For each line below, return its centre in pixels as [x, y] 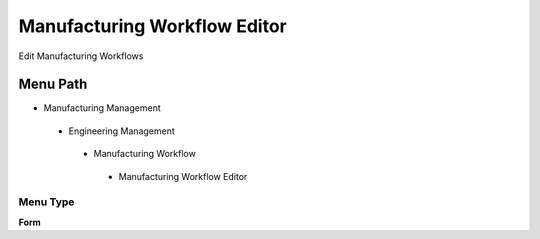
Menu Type [46, 202]
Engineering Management [121, 131]
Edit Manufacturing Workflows [81, 56]
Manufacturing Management [102, 108]
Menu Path [53, 84]
